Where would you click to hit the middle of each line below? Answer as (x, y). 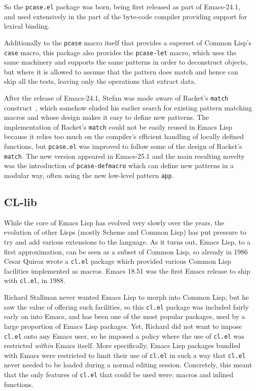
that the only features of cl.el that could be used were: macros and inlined (119, 374)
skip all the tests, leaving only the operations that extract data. (100, 81)
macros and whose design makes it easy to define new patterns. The (107, 117)
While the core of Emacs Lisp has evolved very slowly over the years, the (114, 222)
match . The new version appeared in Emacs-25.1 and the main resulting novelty (125, 156)
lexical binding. (27, 26)
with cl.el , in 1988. (35, 280)
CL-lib (20, 202)
